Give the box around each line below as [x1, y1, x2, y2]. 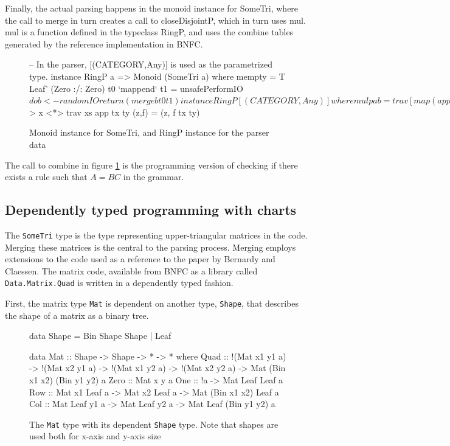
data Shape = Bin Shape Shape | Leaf [29, 329, 171, 342]
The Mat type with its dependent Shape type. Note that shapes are [29, 417, 279, 430]
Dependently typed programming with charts [5, 200, 297, 219]
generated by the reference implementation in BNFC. [5, 37, 203, 50]
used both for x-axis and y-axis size [29, 430, 161, 442]
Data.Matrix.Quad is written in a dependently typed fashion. [5, 276, 234, 289]
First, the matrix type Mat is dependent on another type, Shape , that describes [5, 297, 299, 310]
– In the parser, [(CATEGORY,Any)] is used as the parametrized [29, 58, 272, 71]
